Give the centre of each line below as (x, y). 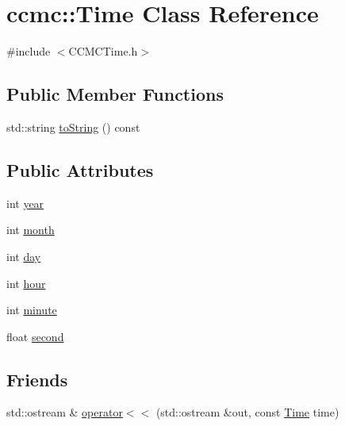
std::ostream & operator (65, 412)
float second (35, 336)
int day (24, 256)
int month (31, 230)
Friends (37, 379)
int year (25, 203)
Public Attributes (80, 169)
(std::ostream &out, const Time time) (247, 412)
